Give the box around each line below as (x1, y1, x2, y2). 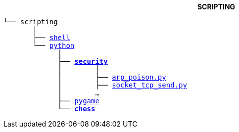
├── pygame (57, 97, 99, 105)
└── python (33, 42, 75, 49)
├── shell (33, 34, 70, 42)
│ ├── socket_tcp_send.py (57, 81, 187, 89)
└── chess (57, 105, 96, 113)
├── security (57, 57, 108, 65)
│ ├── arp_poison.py (57, 73, 166, 81)
